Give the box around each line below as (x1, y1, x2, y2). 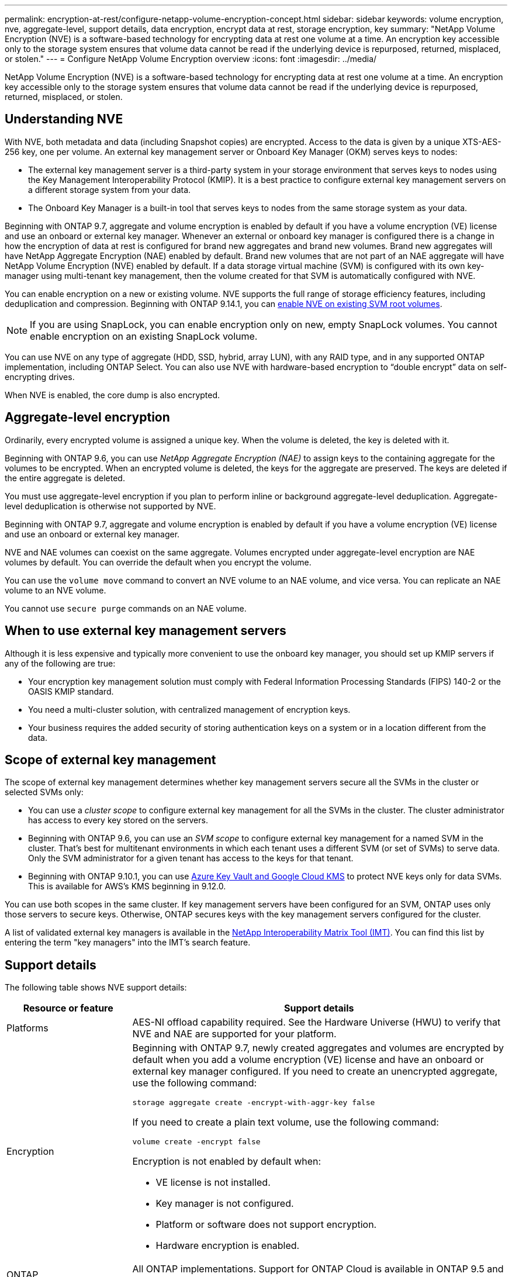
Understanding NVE (5, 112, 123, 127)
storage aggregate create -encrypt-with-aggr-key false (132, 1098, 375, 1107)
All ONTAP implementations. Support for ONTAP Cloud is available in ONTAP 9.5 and (132, 1263, 504, 1275)
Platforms (6, 1022, 49, 1034)
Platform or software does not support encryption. (155, 1219, 377, 1231)
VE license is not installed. (155, 1176, 271, 1189)
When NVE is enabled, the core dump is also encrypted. (5, 389, 220, 400)
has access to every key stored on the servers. (28, 815, 208, 826)
